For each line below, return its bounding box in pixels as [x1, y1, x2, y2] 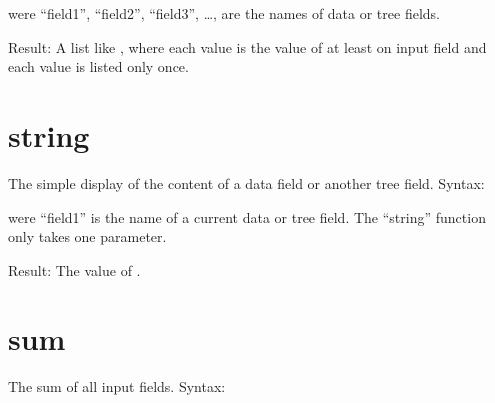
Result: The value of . [8, 259, 141, 280]
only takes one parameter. [8, 226, 167, 247]
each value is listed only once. [8, 56, 189, 77]
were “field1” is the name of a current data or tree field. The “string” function [8, 206, 486, 227]
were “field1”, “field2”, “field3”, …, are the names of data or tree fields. [8, 3, 440, 23]
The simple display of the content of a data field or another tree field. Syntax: [8, 172, 485, 193]
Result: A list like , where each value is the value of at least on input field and [8, 36, 487, 57]
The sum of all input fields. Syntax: [8, 376, 226, 397]
